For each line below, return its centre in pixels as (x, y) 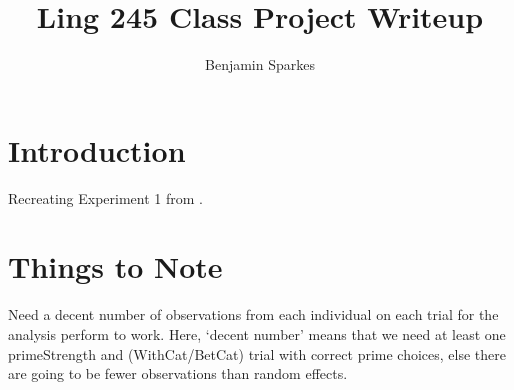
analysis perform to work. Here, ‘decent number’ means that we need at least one (257, 333)
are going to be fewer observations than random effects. (178, 373)
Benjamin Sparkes (260, 64)
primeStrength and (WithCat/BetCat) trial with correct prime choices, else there (257, 353)
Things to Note (115, 266)
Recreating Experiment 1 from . (105, 197)
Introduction (97, 149)
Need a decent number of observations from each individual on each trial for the (253, 314)
